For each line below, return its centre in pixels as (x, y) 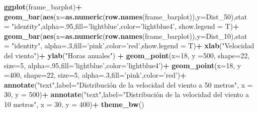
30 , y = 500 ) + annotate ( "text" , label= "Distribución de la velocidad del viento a (127, 94)
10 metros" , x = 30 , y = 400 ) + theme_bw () (74, 104)
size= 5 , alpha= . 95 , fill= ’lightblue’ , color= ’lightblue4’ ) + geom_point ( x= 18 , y (123, 65)
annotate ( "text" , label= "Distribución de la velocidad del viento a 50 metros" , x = (129, 84)
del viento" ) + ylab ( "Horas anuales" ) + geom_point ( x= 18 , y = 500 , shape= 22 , (127, 55)
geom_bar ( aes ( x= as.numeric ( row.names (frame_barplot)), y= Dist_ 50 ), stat (126, 16)
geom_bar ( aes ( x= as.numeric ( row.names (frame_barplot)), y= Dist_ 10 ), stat (126, 36)
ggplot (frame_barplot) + (43, 6)
